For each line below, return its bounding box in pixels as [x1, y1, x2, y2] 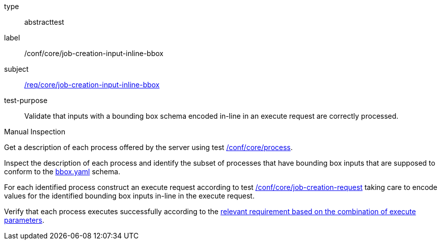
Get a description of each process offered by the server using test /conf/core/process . [4, 143, 293, 152]
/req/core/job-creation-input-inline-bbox [24, 80, 160, 89]
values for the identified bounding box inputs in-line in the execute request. [4, 191, 255, 200]
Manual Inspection [4, 127, 66, 136]
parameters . [4, 216, 45, 224]
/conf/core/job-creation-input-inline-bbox [24, 49, 164, 58]
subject [4, 65, 29, 73]
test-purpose [4, 96, 48, 105]
